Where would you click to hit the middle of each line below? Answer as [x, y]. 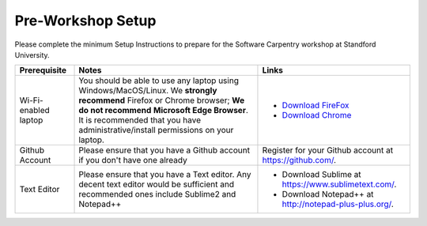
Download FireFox [316, 105]
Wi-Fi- [31, 100]
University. [32, 55]
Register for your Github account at [328, 150]
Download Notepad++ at [328, 194]
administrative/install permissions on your [156, 130]
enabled [35, 111]
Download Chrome [317, 115]
